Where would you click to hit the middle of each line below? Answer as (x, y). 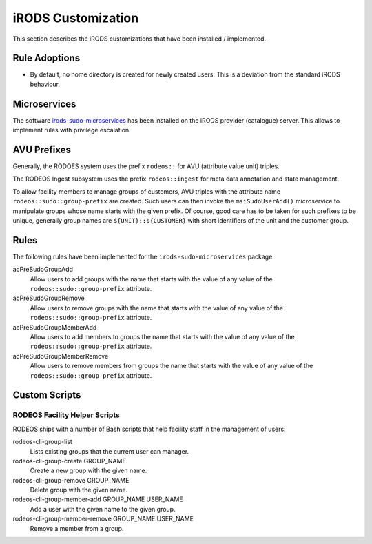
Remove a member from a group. (77, 528)
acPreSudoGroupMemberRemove (61, 356)
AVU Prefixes (42, 149)
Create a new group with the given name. (89, 471)
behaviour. (45, 84)
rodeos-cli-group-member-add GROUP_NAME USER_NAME (98, 499)
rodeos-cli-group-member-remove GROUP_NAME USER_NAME (103, 519)
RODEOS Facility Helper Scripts (66, 415)
